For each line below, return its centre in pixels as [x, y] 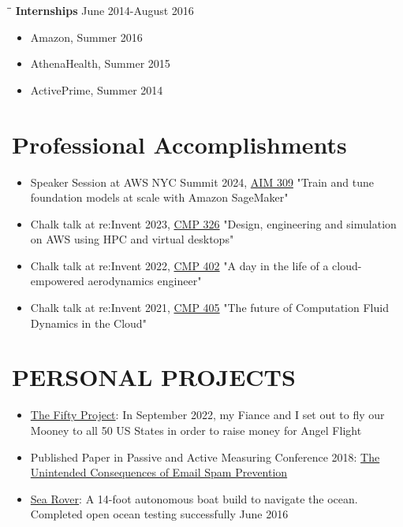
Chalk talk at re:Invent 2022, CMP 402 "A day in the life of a [179, 265]
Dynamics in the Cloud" [88, 323]
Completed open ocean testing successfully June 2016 [159, 514]
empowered [57, 281]
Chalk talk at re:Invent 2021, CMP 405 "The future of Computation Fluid [209, 308]
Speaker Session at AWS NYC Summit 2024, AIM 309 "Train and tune [202, 182]
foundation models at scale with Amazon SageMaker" [159, 197]
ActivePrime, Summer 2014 [97, 89]
